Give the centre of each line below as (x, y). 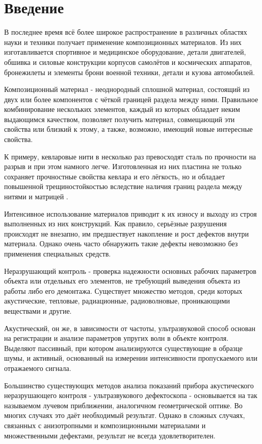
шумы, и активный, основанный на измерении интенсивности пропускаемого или (131, 358)
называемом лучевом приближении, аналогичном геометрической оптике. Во (123, 405)
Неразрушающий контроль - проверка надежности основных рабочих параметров (130, 271)
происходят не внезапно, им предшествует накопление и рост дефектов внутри (126, 233)
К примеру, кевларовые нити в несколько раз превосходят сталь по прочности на (130, 156)
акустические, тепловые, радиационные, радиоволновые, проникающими (117, 301)
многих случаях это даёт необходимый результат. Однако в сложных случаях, (125, 415)
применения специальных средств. (58, 253)
